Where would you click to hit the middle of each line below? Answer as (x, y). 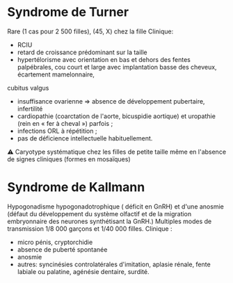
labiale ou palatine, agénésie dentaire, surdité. (83, 271)
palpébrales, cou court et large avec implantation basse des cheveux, (117, 67)
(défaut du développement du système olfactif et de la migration (99, 213)
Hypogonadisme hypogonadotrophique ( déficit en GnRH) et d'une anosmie (115, 207)
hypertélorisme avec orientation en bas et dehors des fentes (104, 59)
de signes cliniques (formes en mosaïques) (69, 159)
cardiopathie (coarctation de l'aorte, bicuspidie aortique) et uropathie (116, 116)
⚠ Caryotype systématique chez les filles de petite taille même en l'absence (117, 152)
